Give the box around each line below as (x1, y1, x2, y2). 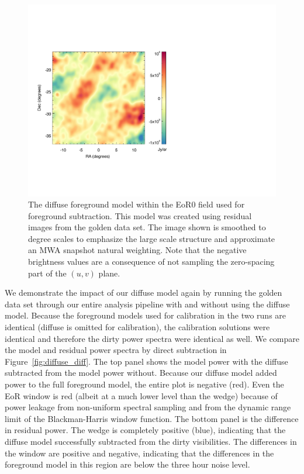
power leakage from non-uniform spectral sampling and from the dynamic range (5, 401, 291, 413)
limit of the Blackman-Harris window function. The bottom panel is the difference (5, 412, 299, 424)
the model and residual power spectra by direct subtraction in (5, 344, 227, 356)
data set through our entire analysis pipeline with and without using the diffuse (5, 297, 290, 310)
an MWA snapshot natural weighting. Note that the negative (28, 244, 247, 256)
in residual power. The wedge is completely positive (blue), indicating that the (5, 424, 286, 436)
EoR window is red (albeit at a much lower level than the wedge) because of (5, 389, 278, 402)
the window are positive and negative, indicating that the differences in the (5, 447, 274, 459)
